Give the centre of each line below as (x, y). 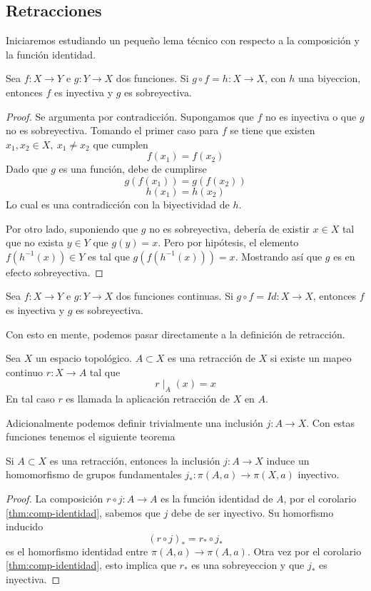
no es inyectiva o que (311, 116)
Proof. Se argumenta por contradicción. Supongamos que (130, 116)
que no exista (35, 242)
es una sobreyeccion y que (248, 565)
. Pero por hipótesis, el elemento (228, 242)
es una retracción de (212, 358)
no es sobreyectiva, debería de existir (229, 228)
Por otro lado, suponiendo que (72, 228)
